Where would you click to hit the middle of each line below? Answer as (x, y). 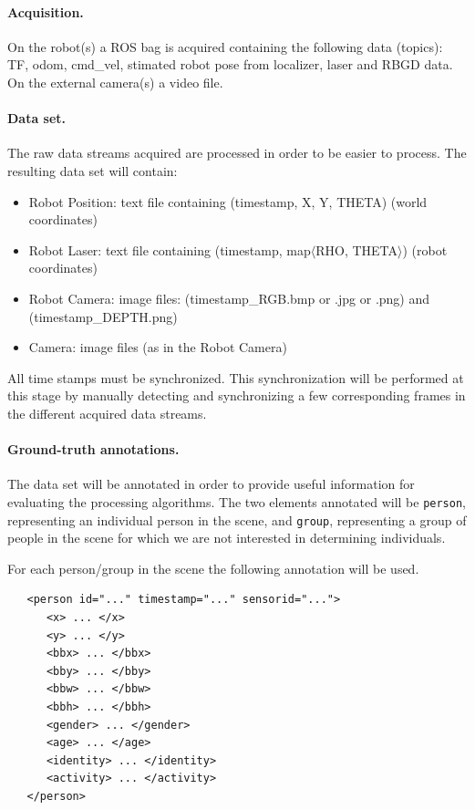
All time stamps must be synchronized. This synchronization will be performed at (236, 377)
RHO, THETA (357, 249)
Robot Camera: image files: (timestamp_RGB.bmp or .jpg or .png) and (229, 298)
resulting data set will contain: (93, 170)
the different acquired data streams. (107, 413)
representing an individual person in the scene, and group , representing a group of (237, 519)
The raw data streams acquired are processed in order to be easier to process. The (237, 153)
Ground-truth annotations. (93, 449)
